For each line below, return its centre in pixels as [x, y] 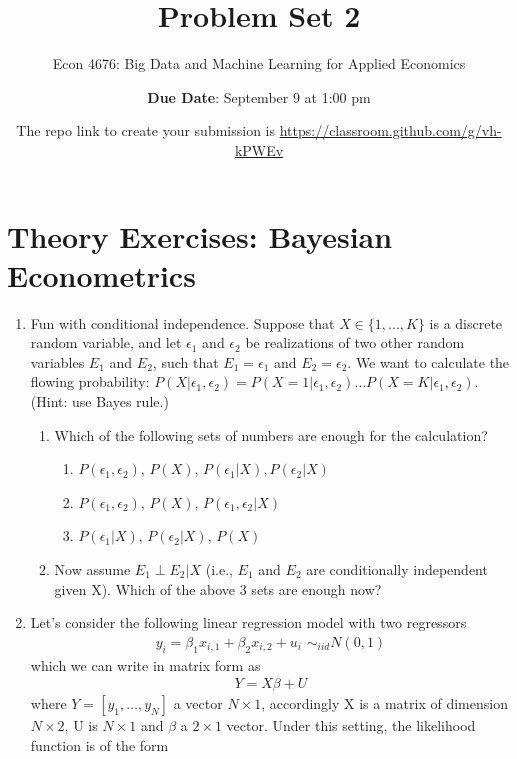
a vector [198, 703]
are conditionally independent [397, 568]
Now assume [92, 568]
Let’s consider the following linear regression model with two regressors [248, 622]
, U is [81, 725]
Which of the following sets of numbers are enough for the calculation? [271, 434]
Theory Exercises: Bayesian [200, 235]
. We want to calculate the [428, 361]
